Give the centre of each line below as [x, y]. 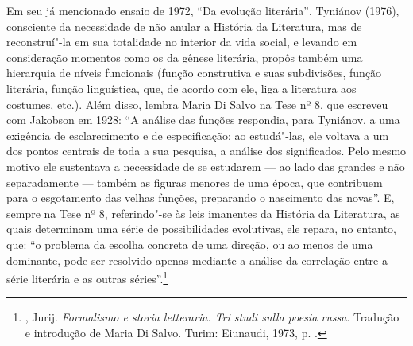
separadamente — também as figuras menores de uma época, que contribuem [195, 182]
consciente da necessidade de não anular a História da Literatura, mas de [184, 26]
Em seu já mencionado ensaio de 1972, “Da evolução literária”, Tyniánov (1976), [203, 10]
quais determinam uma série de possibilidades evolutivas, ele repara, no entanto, [201, 229]
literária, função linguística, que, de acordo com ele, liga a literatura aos [181, 88]
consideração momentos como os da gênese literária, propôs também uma [185, 57]
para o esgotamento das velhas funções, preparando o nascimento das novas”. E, [201, 198]
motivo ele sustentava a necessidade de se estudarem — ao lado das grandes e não [206, 166]
